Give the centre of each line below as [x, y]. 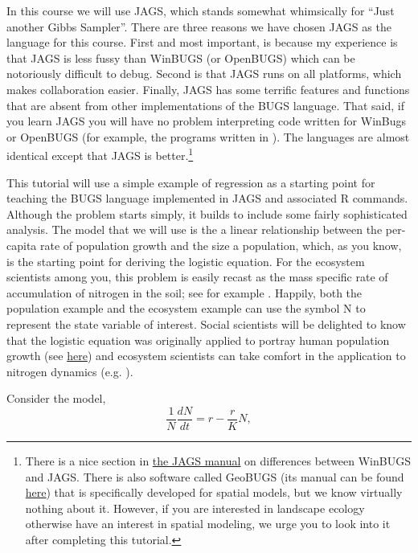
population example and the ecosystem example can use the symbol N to [186, 308]
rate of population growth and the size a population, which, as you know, [221, 245]
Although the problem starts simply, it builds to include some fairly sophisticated [207, 213]
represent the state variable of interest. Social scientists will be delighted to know [206, 324]
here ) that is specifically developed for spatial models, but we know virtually [214, 492]
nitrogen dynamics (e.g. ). [70, 371]
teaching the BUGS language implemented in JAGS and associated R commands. [207, 198]
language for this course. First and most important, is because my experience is [202, 42]
